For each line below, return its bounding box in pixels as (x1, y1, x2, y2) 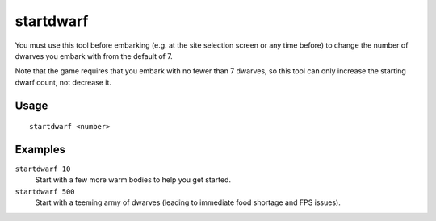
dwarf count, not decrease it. (15, 77, 112, 87)
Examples (15, 142, 66, 156)
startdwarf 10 (15, 165, 71, 173)
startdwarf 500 (15, 186, 76, 196)
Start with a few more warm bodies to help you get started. (35, 175, 232, 185)
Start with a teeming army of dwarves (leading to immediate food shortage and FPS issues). (35, 198, 341, 207)
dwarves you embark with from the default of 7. (15, 51, 173, 60)
